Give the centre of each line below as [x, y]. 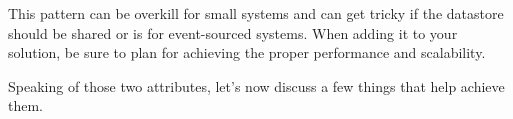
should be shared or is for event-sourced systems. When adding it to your [233, 32]
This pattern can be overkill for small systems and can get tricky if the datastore [256, 13]
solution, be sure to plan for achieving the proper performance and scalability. [247, 52]
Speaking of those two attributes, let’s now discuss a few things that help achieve [256, 85]
